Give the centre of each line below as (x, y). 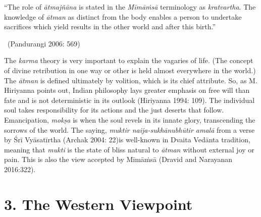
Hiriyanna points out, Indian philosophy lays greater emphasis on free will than (127, 90)
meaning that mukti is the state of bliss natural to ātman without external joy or (129, 149)
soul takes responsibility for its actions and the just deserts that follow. (114, 110)
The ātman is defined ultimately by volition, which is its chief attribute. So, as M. (131, 80)
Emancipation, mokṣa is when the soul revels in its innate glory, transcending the (130, 119)
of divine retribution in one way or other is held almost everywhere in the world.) (130, 70)
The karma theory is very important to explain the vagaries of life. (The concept (129, 60)
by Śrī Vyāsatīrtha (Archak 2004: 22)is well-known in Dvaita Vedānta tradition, (127, 140)
